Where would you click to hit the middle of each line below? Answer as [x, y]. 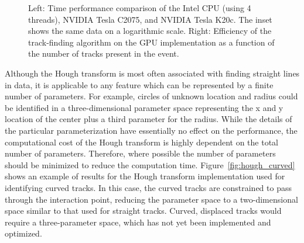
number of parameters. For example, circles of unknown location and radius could [151, 96]
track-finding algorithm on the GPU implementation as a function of [151, 42]
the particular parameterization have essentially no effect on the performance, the [151, 130]
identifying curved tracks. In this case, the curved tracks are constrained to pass [148, 187]
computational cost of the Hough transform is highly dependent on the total [142, 142]
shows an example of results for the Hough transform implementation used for [145, 176]
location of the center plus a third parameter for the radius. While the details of [148, 119]
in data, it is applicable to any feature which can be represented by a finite [139, 84]
